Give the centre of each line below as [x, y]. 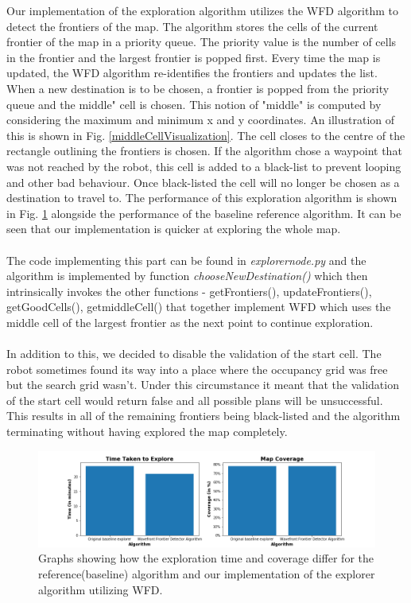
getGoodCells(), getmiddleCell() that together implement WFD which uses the [199, 307]
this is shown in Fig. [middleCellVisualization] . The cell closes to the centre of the [206, 135]
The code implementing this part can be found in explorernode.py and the [186, 260]
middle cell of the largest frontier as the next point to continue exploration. [190, 322]
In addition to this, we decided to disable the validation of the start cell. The [194, 354]
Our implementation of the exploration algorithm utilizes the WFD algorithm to [202, 10]
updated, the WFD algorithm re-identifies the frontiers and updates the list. [192, 73]
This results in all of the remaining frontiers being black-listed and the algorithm [204, 416]
